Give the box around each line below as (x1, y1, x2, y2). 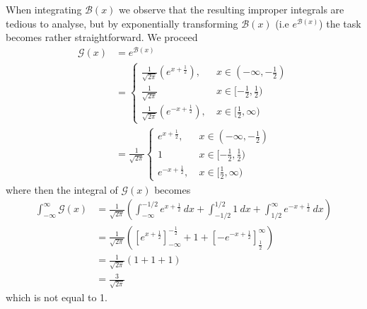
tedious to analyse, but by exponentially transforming (6, 16, 238, 30)
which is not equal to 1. (6, 290, 107, 305)
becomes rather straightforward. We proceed (6, 30, 198, 45)
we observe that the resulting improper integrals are (119, 2, 344, 16)
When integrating (6, 2, 82, 16)
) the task (319, 16, 361, 30)
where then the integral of (6, 182, 118, 197)
